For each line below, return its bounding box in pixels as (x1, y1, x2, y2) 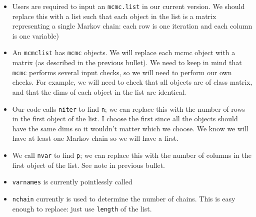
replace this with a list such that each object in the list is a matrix (12, 11, 216, 21)
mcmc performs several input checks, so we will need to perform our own (12, 67, 232, 77)
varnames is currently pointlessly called (12, 176, 132, 187)
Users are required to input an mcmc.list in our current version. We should (12, 1, 245, 11)
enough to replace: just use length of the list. (12, 203, 152, 213)
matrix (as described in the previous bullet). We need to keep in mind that (12, 57, 242, 68)
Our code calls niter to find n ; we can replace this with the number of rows (12, 103, 245, 114)
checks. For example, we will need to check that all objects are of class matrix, (12, 77, 252, 87)
